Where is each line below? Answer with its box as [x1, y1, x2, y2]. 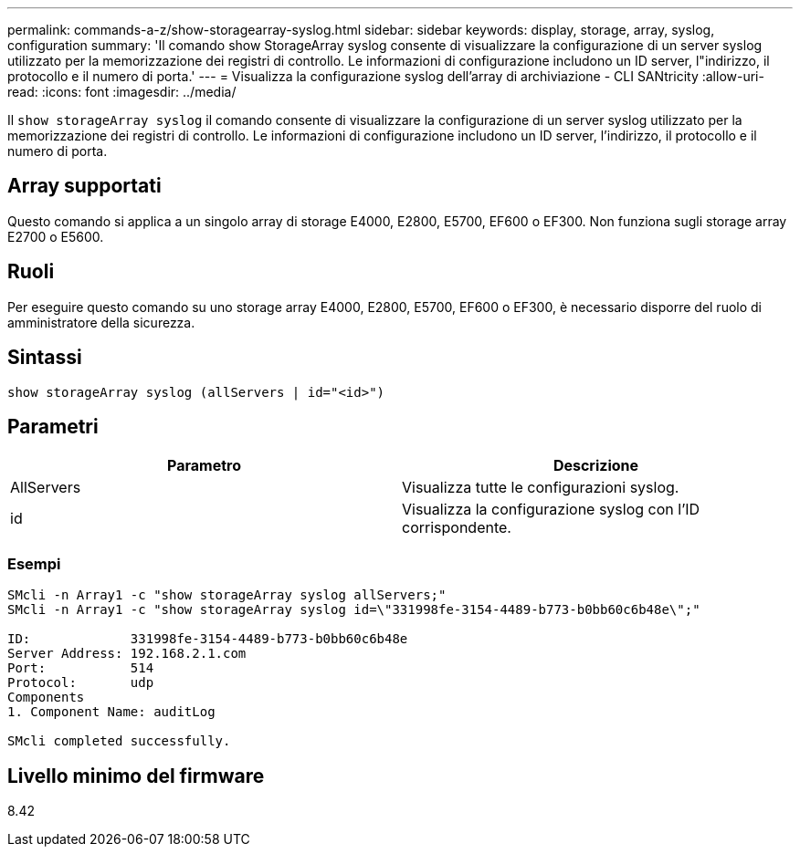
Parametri [7, 414, 99, 438]
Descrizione [553, 456, 639, 475]
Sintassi [7, 346, 82, 370]
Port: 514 [7, 661, 154, 676]
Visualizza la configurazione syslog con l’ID [402, 500, 700, 519]
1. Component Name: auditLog [7, 704, 216, 720]
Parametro [167, 456, 241, 475]
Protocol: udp [7, 675, 154, 691]
